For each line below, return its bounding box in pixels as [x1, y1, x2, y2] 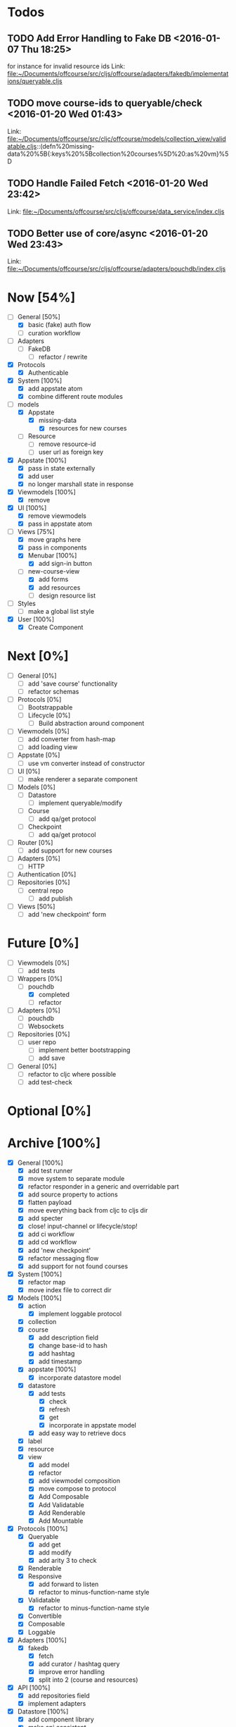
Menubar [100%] [27, 551, 77, 560]
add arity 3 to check [38, 1556, 97, 1564]
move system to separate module [27, 1174, 125, 1182]
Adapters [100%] [17, 1635, 67, 1644]
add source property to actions [27, 1190, 118, 1199]
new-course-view [27, 567, 80, 576]
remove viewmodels [27, 512, 86, 520]
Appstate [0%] [17, 751, 60, 760]
